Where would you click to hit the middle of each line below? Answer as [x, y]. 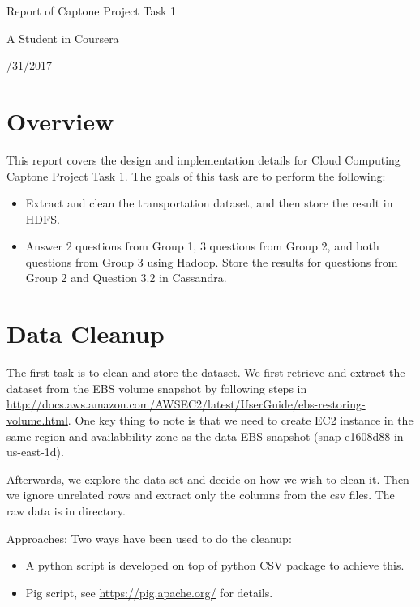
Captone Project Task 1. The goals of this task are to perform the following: [196, 175]
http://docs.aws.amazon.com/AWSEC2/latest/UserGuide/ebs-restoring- [186, 404]
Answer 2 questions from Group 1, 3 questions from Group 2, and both [202, 246]
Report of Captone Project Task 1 [91, 11]
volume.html [37, 419]
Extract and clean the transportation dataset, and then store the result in [209, 203]
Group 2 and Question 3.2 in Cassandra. [126, 278]
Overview [60, 120]
